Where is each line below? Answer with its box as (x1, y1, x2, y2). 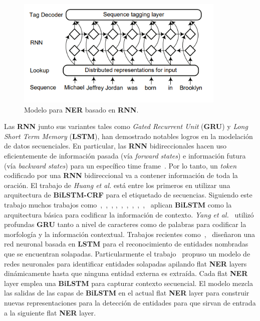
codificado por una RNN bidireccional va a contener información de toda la (4, 170, 238, 180)
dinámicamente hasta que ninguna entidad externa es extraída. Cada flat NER (4, 268, 248, 278)
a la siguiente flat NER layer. (4, 307, 96, 317)
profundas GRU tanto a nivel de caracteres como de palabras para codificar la (4, 219, 246, 229)
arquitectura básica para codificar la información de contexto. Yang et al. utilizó (4, 209, 254, 219)
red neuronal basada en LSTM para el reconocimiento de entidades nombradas (4, 238, 248, 249)
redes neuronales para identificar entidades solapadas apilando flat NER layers (4, 258, 247, 268)
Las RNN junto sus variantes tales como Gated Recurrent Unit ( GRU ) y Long (4, 121, 248, 131)
